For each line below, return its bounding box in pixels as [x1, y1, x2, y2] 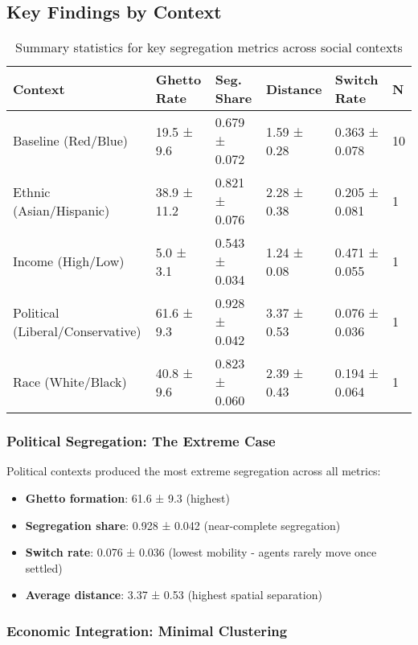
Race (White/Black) [13, 372, 127, 392]
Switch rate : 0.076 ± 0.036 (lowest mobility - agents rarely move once [25, 544, 377, 561]
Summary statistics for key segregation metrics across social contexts [15, 38, 403, 57]
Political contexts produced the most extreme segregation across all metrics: [6, 462, 381, 479]
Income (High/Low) [13, 252, 125, 271]
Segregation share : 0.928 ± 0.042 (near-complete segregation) [25, 516, 341, 533]
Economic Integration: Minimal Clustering [6, 620, 288, 640]
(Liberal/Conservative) [13, 321, 141, 340]
